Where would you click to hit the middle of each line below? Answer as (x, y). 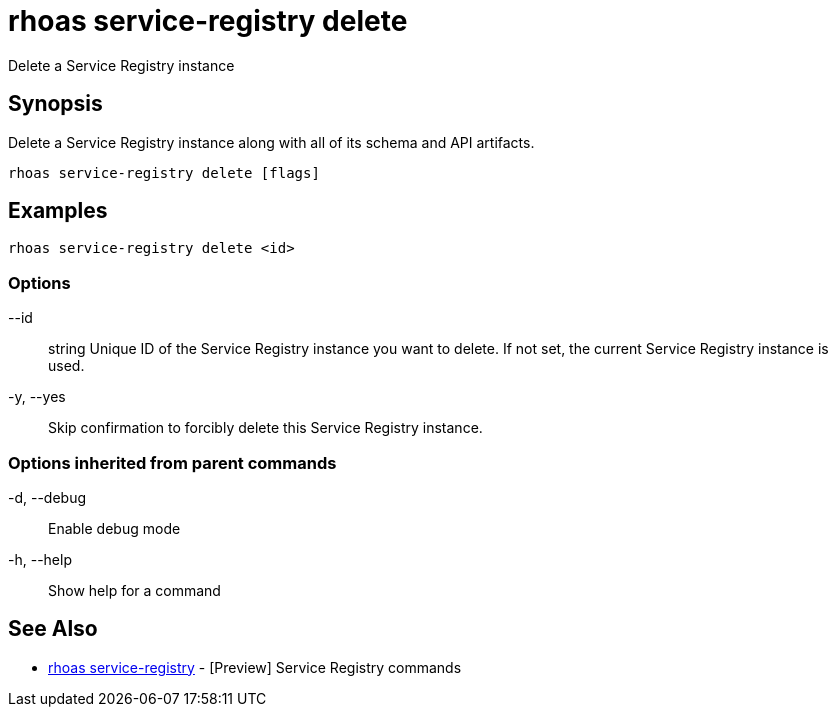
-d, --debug (47, 497)
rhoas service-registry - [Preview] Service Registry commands (255, 667)
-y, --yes (37, 397)
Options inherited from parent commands (172, 462)
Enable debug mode (114, 528)
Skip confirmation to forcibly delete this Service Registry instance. (265, 428)
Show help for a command (134, 590)
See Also (53, 629)
